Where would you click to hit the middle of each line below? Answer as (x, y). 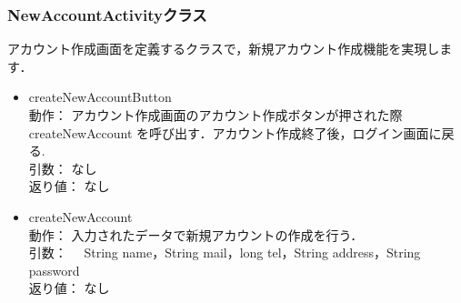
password (54, 270)
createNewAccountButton (100, 97)
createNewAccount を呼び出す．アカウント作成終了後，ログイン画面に (235, 132)
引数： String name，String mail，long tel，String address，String (225, 252)
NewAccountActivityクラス (107, 14)
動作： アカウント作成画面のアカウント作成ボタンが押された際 (215, 115)
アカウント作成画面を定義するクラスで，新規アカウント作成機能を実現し (224, 49)
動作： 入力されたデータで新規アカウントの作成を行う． (196, 234)
